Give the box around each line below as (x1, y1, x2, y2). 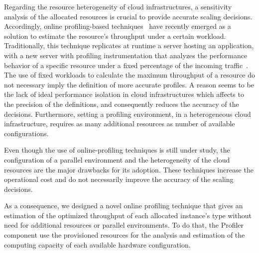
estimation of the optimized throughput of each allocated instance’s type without (4, 210, 252, 220)
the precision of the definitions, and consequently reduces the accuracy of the (4, 98, 239, 109)
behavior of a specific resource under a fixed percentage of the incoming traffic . (4, 60, 248, 70)
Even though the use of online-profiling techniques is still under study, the (4, 145, 230, 155)
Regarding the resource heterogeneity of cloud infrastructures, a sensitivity (4, 1, 232, 11)
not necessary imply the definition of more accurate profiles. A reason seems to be (4, 79, 254, 89)
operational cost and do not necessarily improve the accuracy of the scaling (4, 174, 234, 184)
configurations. (4, 128, 49, 138)
